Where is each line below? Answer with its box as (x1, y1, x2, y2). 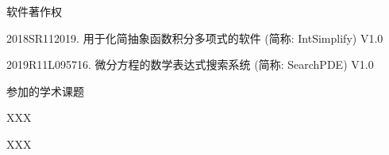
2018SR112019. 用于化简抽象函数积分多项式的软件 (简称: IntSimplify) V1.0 (6, 29, 383, 46)
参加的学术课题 (6, 82, 84, 99)
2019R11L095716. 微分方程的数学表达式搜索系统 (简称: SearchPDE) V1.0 (6, 56, 374, 73)
